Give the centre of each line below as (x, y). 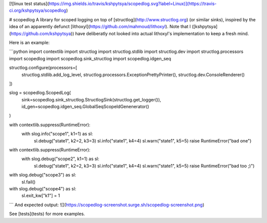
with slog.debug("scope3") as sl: (43, 175)
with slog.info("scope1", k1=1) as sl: (57, 134)
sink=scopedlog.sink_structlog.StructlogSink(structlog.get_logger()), (91, 99)
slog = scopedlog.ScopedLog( (40, 93)
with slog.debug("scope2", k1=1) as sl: (61, 159)
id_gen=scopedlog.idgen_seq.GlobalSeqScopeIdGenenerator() (85, 107)
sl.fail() (28, 182)
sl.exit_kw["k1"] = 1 (41, 196)
